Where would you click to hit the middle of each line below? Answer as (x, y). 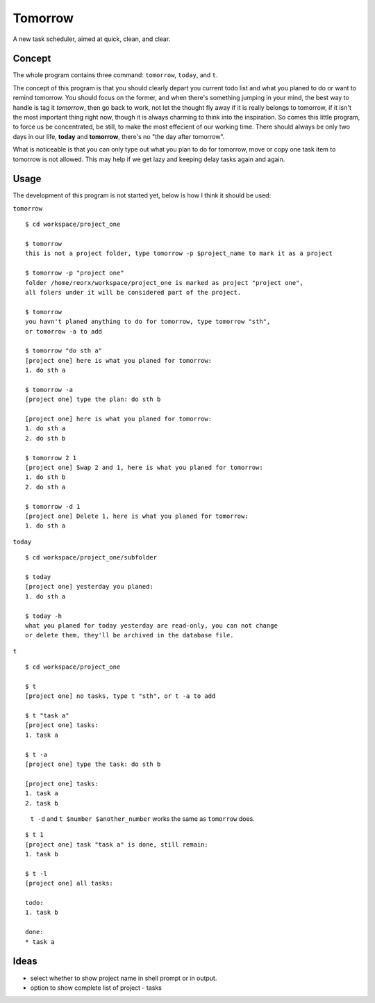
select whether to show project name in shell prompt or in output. (124, 978)
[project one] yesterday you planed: (90, 587)
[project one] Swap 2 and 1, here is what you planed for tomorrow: (144, 468)
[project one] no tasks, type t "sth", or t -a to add (120, 696)
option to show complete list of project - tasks (96, 988)
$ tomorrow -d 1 (53, 506)
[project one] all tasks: (69, 883)
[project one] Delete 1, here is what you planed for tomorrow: (137, 516)
